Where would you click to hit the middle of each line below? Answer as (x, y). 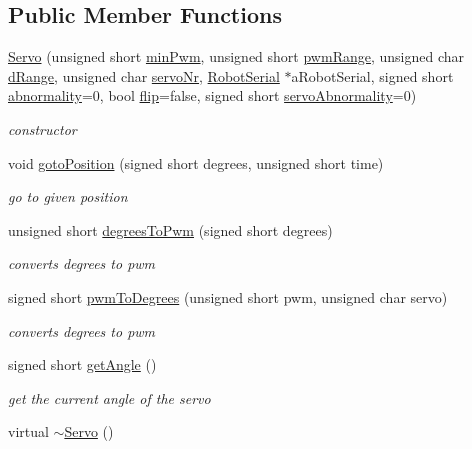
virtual (28, 431)
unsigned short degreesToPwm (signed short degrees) (170, 229)
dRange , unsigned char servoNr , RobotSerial (144, 75)
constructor (42, 128)
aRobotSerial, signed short (372, 75)
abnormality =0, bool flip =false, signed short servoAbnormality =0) (212, 95)
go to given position (68, 196)
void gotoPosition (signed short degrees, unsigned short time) (196, 162)
